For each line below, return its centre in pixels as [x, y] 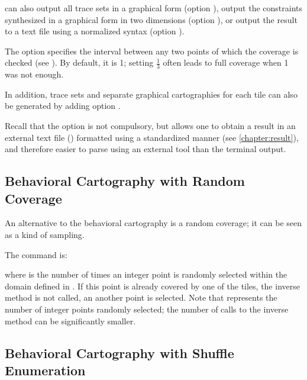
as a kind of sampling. [45, 234]
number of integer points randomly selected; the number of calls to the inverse [147, 309]
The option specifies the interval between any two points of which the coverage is [152, 51]
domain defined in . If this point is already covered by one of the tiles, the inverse [152, 286]
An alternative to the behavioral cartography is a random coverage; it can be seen [153, 223]
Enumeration [45, 370]
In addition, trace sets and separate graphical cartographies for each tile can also [151, 94]
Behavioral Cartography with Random [125, 181]
